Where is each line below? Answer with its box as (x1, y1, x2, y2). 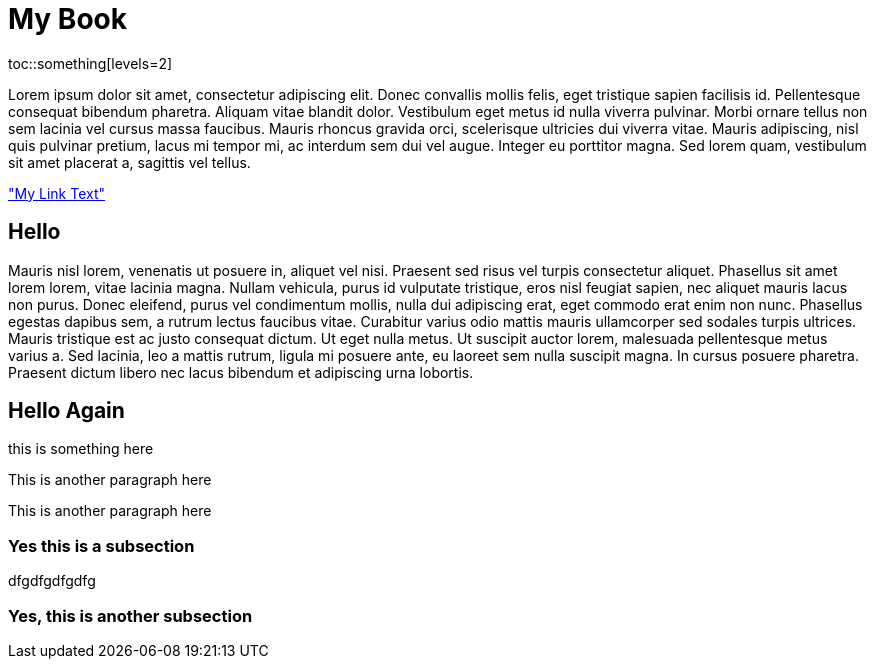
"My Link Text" (8, 184, 106, 202)
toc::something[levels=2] (8, 54, 173, 72)
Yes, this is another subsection (8, 605, 253, 626)
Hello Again (8, 398, 125, 424)
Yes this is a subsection (8, 535, 195, 556)
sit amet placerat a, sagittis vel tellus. (8, 153, 251, 171)
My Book (8, 2, 127, 36)
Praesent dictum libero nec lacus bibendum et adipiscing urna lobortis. (8, 363, 474, 381)
